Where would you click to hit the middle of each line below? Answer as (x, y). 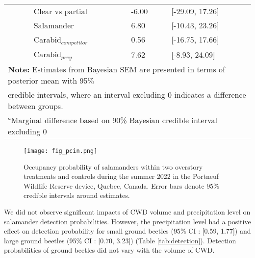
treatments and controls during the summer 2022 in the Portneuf (121, 176)
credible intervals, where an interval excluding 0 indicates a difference (127, 94)
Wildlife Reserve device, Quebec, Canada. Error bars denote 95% (121, 185)
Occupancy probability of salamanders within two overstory (113, 166)
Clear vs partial (60, 11)
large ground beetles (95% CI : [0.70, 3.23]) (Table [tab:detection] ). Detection (120, 240)
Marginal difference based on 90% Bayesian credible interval (114, 120)
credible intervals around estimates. (77, 195)
